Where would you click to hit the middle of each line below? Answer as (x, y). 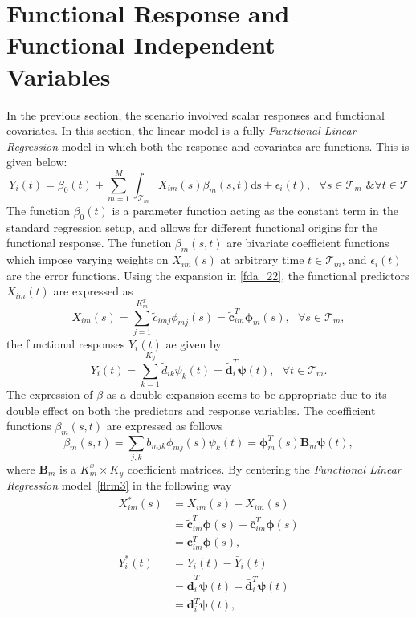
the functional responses (66, 343)
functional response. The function (89, 243)
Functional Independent (141, 45)
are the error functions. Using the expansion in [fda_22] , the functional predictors (208, 275)
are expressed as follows (165, 426)
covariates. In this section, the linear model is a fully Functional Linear (181, 130)
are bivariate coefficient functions (308, 243)
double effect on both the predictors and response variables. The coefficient (191, 410)
